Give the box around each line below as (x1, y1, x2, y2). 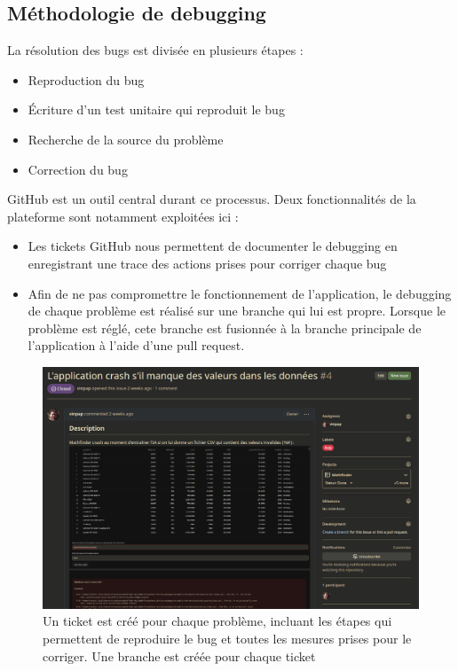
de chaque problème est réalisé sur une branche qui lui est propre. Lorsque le (28, 301, 446, 320)
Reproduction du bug (28, 70, 145, 89)
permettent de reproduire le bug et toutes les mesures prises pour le (43, 628, 412, 647)
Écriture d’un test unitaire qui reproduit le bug (28, 100, 285, 119)
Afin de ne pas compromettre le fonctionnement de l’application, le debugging (28, 284, 452, 302)
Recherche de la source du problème (28, 129, 224, 148)
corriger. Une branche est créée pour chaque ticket (43, 646, 316, 665)
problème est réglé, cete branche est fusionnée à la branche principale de (28, 318, 422, 337)
